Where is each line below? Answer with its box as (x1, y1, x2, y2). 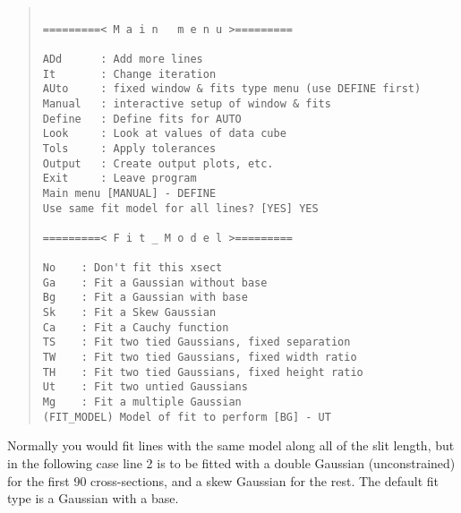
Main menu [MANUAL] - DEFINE (42, 186, 217, 200)
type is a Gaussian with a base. (7, 489, 179, 508)
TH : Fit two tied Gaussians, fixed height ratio (42, 365, 363, 379)
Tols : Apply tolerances (42, 141, 217, 155)
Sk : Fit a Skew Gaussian (42, 306, 217, 320)
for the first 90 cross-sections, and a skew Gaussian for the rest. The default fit (7, 471, 440, 490)
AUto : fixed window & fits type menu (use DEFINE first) (42, 82, 422, 96)
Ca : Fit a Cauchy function (42, 321, 229, 334)
